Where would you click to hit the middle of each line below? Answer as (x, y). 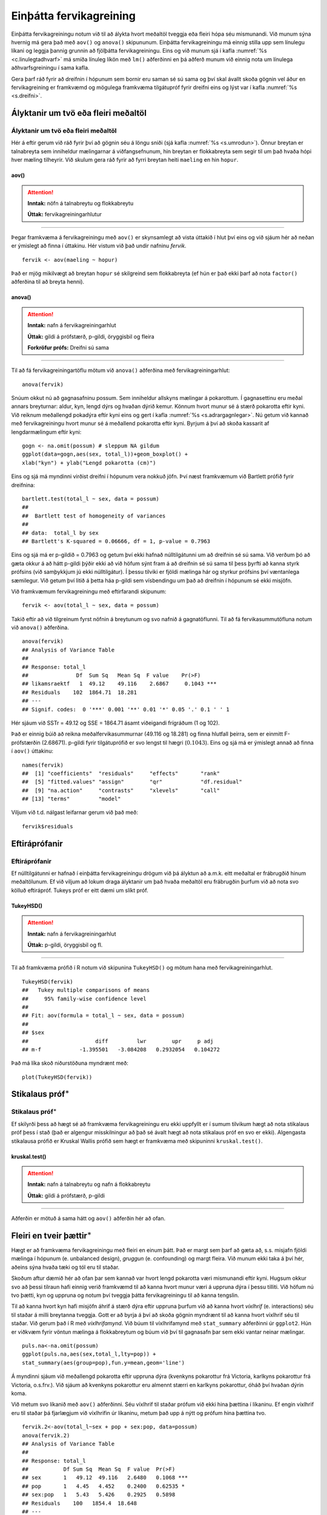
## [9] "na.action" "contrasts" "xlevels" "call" (121, 790)
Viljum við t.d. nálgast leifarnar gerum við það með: (75, 813)
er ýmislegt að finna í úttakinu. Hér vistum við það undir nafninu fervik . (99, 246)
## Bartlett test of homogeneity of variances (94, 516)
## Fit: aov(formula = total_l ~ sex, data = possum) (103, 1016)
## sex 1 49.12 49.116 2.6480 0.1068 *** (105, 1478)
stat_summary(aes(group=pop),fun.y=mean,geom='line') (103, 1363)
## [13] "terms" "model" (71, 799)
